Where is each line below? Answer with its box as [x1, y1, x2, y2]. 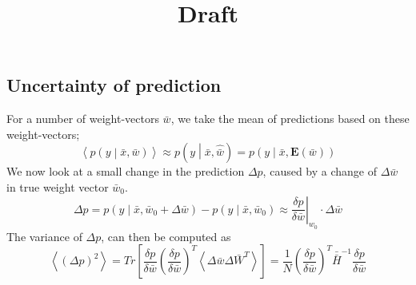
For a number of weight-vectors [6, 110, 159, 127]
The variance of [6, 228, 82, 244]
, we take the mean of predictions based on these [170, 110, 410, 127]
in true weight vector [6, 178, 109, 195]
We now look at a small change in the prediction [6, 163, 245, 180]
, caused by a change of [262, 163, 378, 180]
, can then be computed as [101, 228, 231, 244]
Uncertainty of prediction [6, 73, 222, 97]
